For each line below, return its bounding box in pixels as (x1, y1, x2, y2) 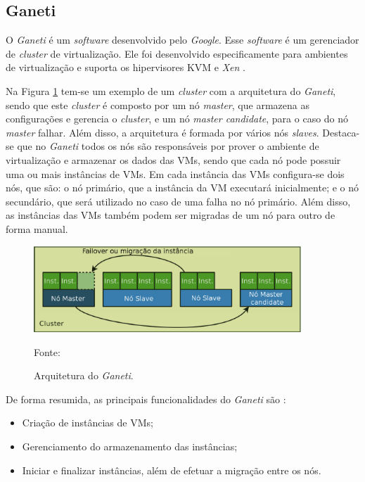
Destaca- (322, 125, 360, 139)
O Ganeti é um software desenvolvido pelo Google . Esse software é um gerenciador (6, 32, 359, 47)
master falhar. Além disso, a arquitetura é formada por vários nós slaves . (6, 125, 319, 139)
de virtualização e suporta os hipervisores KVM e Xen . (6, 60, 246, 75)
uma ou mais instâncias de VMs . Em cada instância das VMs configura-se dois (6, 166, 345, 181)
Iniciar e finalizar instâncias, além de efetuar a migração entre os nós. (22, 462, 321, 477)
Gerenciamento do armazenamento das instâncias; (22, 438, 238, 453)
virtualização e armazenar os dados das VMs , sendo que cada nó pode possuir (6, 152, 341, 167)
